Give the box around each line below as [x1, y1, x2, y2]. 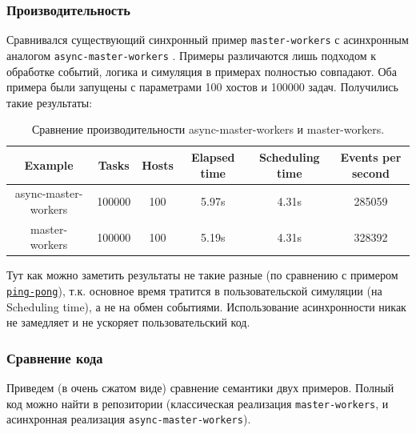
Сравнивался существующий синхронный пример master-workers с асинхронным [6, 31, 409, 48]
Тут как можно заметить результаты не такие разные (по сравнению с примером [6, 267, 398, 283]
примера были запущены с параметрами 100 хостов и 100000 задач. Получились [6, 78, 398, 95]
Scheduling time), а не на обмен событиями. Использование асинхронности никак [6, 298, 406, 315]
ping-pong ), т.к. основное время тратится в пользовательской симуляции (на [6, 283, 382, 299]
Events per [340, 148, 402, 165]
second [352, 164, 390, 181]
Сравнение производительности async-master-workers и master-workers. [31, 121, 385, 138]
